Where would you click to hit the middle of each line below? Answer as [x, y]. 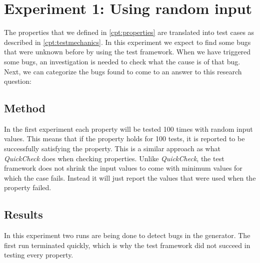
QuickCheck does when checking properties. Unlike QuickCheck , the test [114, 158]
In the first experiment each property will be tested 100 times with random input [128, 129]
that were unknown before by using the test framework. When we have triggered [127, 52]
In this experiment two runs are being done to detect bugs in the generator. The [127, 235]
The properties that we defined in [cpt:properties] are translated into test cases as [129, 32]
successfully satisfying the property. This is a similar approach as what [112, 148]
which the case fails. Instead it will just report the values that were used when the [130, 177]
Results [23, 214]
